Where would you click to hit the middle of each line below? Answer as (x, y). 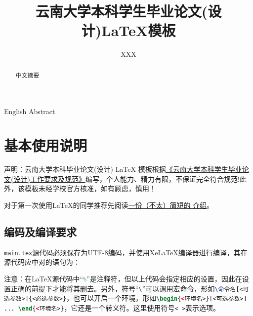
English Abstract (30, 111)
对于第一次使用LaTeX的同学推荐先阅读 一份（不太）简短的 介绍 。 (109, 205)
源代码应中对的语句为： (42, 262)
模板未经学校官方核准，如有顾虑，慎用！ (90, 188)
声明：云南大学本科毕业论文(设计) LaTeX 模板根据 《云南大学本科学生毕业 (123, 169)
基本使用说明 (46, 145)
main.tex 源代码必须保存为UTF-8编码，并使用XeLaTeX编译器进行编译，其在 (126, 252)
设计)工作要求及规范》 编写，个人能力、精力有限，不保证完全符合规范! (126, 178)
